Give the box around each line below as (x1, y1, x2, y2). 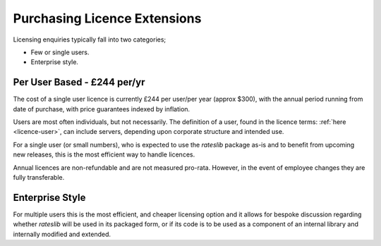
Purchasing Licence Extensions (13, 11, 202, 26)
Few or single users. (30, 48, 90, 56)
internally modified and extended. (13, 230, 111, 238)
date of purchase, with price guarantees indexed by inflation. (13, 104, 190, 113)
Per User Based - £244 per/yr (13, 76, 145, 88)
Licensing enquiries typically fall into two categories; (13, 35, 167, 44)
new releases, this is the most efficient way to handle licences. (13, 150, 195, 159)
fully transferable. (13, 173, 65, 181)
